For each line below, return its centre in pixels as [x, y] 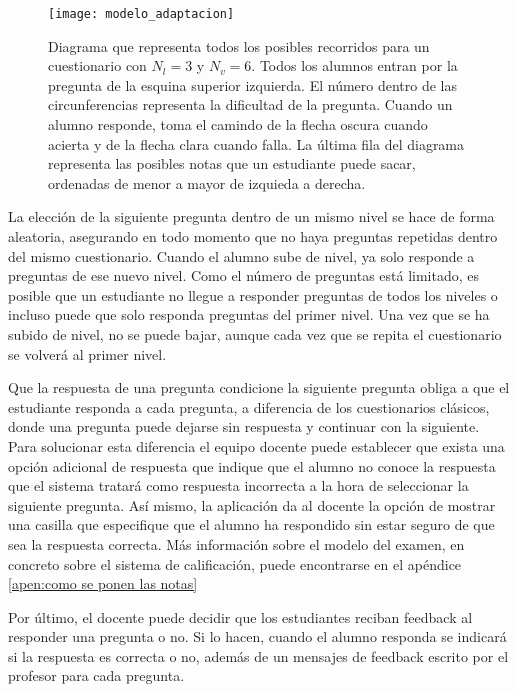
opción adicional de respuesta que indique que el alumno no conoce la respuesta [252, 465]
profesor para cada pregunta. [96, 675]
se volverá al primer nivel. [87, 353]
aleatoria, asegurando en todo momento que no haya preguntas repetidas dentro [253, 236]
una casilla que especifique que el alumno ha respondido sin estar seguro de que [251, 524]
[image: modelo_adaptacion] [141, 14]
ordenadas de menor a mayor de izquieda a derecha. [207, 182]
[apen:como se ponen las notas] [103, 583]
